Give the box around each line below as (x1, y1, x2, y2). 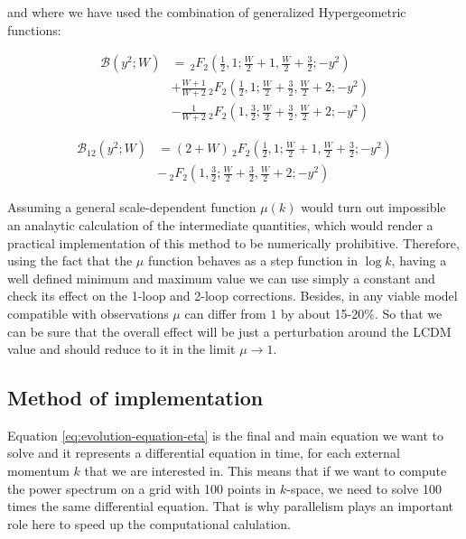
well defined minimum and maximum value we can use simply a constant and (7, 268, 435, 287)
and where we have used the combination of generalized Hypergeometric (7, 3, 406, 21)
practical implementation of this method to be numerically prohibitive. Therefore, (7, 233, 460, 252)
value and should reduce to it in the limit (7, 339, 236, 358)
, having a (391, 251, 447, 270)
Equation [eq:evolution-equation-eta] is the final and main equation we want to (7, 425, 443, 444)
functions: (7, 20, 61, 39)
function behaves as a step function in (147, 251, 358, 270)
